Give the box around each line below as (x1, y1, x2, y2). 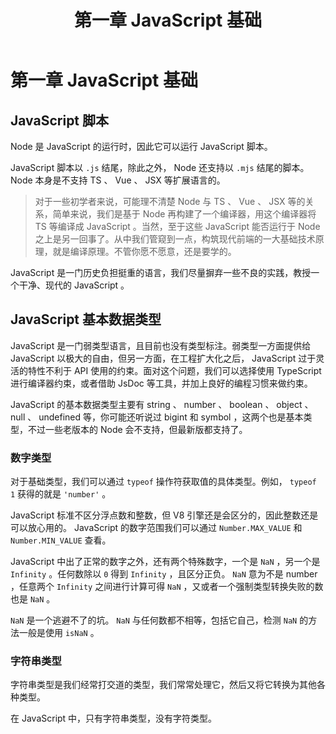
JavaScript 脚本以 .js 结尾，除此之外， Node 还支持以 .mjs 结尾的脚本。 (10, 162, 310, 173)
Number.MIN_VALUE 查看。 (10, 534, 112, 546)
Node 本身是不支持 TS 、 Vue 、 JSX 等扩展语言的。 (10, 174, 226, 186)
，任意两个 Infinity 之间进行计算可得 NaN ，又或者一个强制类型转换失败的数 (10, 581, 324, 593)
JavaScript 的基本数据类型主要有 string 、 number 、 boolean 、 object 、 (10, 398, 314, 410)
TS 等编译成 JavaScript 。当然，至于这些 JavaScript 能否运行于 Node (34, 221, 321, 232)
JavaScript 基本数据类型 (10, 311, 162, 328)
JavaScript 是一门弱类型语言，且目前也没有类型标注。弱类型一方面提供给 (10, 339, 312, 351)
